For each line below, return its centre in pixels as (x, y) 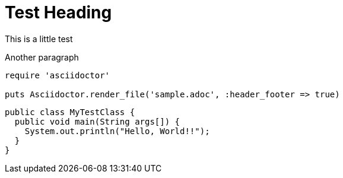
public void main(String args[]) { (97, 121)
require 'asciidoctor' (58, 75)
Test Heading (58, 12)
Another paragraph (42, 57)
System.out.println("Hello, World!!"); (117, 131)
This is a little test (39, 39)
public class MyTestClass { (70, 112)
